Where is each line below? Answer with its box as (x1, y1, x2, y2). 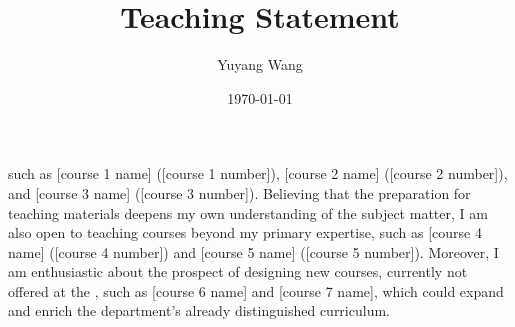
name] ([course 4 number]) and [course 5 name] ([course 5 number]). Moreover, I (8, 241, 499, 262)
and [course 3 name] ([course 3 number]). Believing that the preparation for (8, 182, 471, 203)
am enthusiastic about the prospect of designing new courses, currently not (8, 261, 468, 282)
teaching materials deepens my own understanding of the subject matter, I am (8, 202, 488, 223)
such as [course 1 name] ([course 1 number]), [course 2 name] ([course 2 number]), (8, 163, 508, 184)
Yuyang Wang (217, 54, 303, 75)
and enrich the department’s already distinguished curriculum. (8, 300, 390, 321)
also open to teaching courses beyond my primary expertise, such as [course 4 (8, 222, 482, 243)
